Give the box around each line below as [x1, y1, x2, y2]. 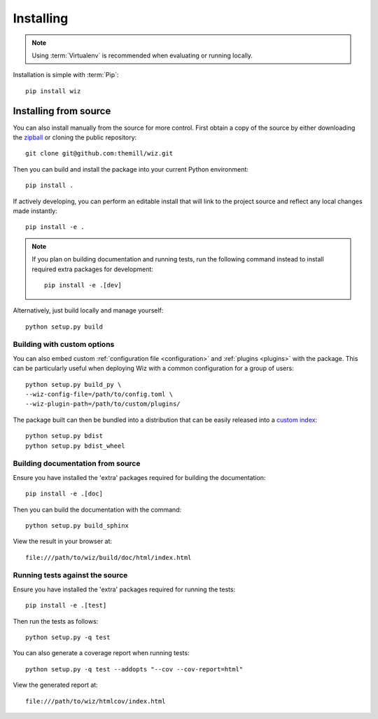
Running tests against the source [13, 570, 128, 580]
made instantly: [13, 207, 57, 215]
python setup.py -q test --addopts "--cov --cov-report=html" [25, 665, 244, 673]
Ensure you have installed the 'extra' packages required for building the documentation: [13, 473, 266, 481]
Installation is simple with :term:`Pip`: [13, 71, 119, 79]
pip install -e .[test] [25, 601, 107, 610]
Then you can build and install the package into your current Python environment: [13, 165, 248, 173]
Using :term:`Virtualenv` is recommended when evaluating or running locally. [31, 51, 253, 60]
